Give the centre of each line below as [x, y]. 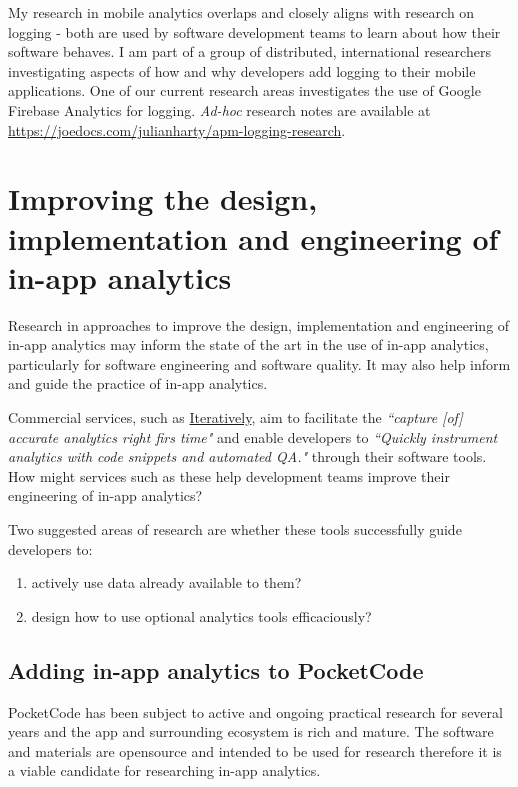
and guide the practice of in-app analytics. [138, 383]
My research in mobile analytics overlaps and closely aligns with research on [241, 12]
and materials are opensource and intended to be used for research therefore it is [255, 750]
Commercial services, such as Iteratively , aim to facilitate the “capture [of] [235, 417]
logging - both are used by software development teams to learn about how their [254, 31]
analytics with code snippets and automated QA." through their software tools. [247, 456]
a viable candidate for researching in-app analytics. [164, 770]
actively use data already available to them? [166, 582]
